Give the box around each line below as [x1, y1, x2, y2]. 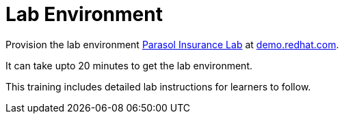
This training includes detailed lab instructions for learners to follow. [5, 80, 311, 92]
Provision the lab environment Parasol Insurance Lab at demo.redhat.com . [5, 38, 339, 50]
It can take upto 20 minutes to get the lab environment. [5, 59, 252, 71]
